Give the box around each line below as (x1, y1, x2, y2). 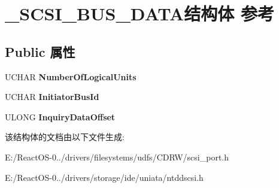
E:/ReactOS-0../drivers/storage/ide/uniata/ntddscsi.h (5, 171, 204, 183)
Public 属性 (5, 42, 75, 60)
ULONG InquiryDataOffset (5, 110, 116, 123)
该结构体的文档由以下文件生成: (5, 131, 125, 143)
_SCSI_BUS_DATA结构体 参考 (5, 1, 275, 26)
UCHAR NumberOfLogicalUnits (5, 70, 137, 83)
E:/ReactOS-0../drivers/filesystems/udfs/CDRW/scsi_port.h (5, 150, 229, 163)
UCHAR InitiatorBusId (5, 90, 99, 103)
